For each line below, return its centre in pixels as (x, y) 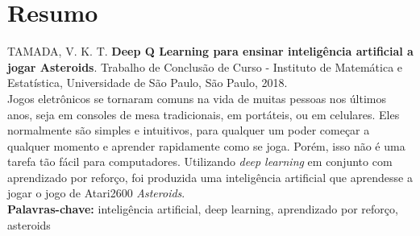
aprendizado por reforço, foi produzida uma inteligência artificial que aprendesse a (210, 177)
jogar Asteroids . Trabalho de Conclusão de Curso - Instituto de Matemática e (205, 66)
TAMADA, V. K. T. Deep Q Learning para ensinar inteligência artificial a (210, 51)
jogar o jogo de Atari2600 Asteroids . (96, 193)
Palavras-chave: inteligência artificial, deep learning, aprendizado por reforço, (203, 209)
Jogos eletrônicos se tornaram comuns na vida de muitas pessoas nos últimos (197, 98)
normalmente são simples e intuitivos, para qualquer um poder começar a (189, 130)
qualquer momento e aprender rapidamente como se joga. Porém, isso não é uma (206, 145)
